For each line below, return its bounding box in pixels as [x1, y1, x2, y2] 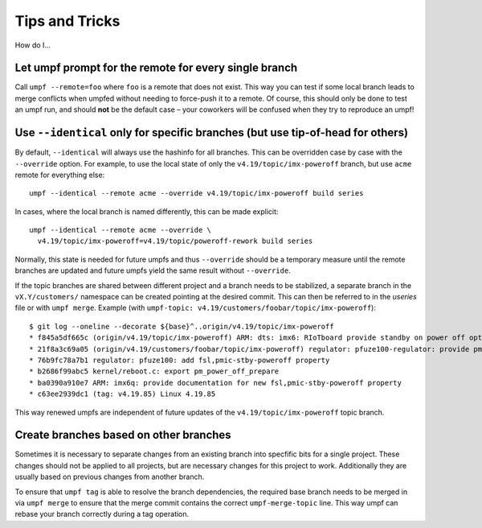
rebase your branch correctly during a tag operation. [14, 509, 190, 519]
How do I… [14, 40, 51, 50]
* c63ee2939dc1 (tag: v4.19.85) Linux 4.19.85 [29, 390, 216, 398]
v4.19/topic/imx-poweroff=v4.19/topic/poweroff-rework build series [37, 237, 313, 245]
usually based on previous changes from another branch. [14, 472, 205, 482]
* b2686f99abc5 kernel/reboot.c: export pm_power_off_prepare [29, 367, 280, 376]
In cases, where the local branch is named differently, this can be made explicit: [14, 206, 279, 217]
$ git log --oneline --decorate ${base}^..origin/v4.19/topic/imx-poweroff [29, 322, 334, 331]
